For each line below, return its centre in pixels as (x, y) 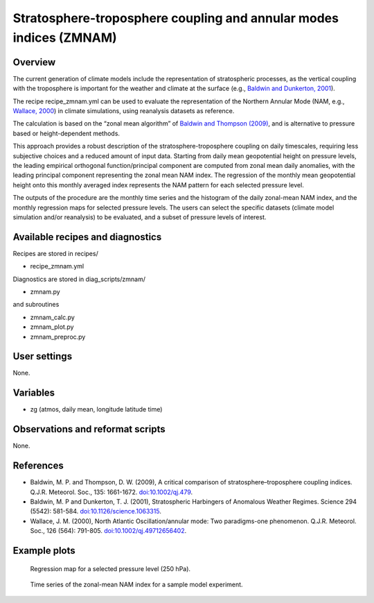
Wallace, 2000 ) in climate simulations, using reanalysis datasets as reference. (124, 111)
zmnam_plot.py (52, 327)
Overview (34, 62)
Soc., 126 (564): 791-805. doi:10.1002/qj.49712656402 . (108, 531)
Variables (34, 393)
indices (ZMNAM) (65, 37)
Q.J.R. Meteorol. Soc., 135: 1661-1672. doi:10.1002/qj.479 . (112, 492)
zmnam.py (45, 292)
